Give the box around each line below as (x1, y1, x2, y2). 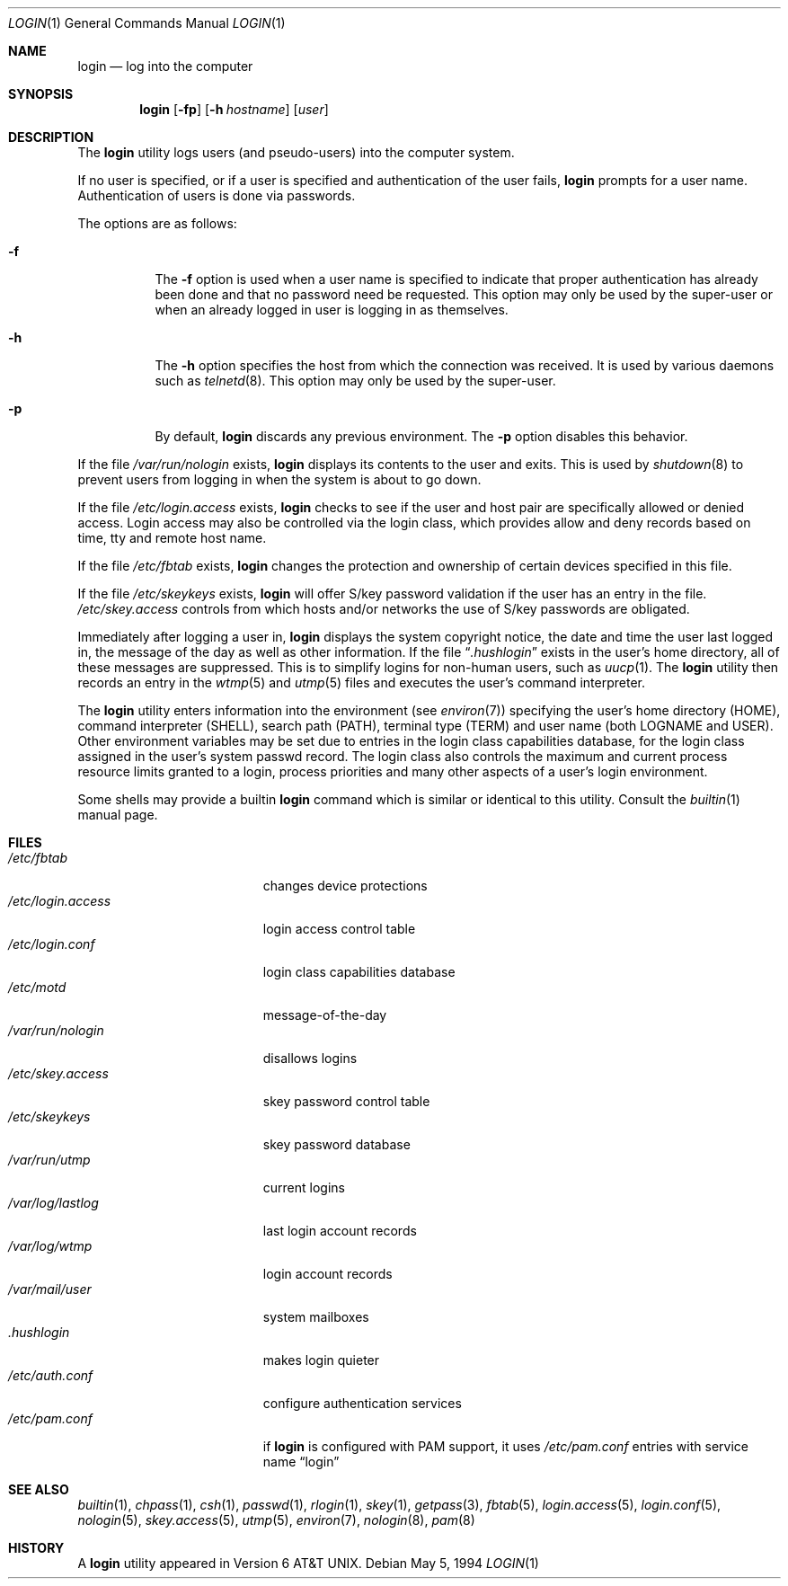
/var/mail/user (8, 1281, 92, 1297)
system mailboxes (262, 1309, 369, 1325)
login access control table (262, 921, 416, 936)
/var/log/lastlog (8, 1195, 99, 1210)
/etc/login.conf (8, 936, 95, 952)
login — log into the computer (77, 58, 253, 74)
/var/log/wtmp (8, 1238, 93, 1254)
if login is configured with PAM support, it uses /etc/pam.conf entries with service (262, 1439, 748, 1454)
